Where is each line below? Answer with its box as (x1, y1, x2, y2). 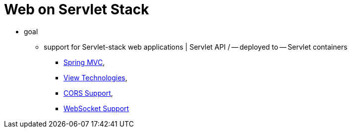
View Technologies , (63, 73, 127, 82)
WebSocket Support (63, 104, 129, 113)
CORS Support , (63, 88, 113, 97)
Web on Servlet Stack (4, 1, 149, 18)
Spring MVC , (63, 58, 105, 66)
